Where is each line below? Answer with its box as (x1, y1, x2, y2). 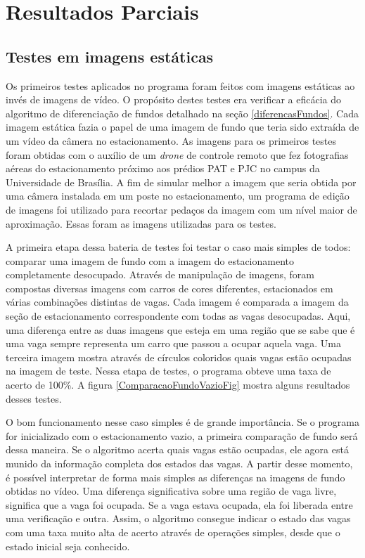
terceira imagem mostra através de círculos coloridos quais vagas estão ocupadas (6, 349, 352, 364)
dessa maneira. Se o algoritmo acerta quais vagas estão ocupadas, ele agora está (6, 442, 349, 457)
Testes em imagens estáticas (6, 45, 214, 67)
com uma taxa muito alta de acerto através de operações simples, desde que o (6, 524, 340, 539)
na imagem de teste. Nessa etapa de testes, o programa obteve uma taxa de (6, 363, 331, 378)
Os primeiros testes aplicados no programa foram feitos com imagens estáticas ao (6, 78, 355, 93)
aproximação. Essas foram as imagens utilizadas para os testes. (6, 216, 276, 231)
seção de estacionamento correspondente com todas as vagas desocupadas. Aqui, (6, 309, 351, 323)
